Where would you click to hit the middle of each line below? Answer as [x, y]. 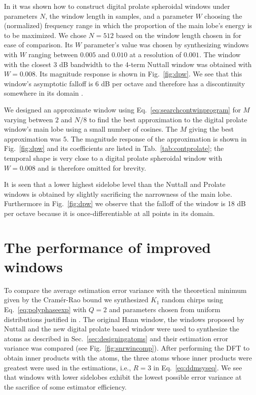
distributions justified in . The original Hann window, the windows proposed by [124, 319]
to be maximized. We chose [45, 35]
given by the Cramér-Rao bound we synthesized [76, 300]
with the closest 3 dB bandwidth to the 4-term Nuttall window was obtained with [128, 64]
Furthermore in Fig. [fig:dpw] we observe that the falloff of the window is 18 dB [125, 203]
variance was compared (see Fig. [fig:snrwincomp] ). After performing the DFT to [127, 348]
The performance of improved [108, 247]
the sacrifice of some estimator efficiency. [65, 386]
